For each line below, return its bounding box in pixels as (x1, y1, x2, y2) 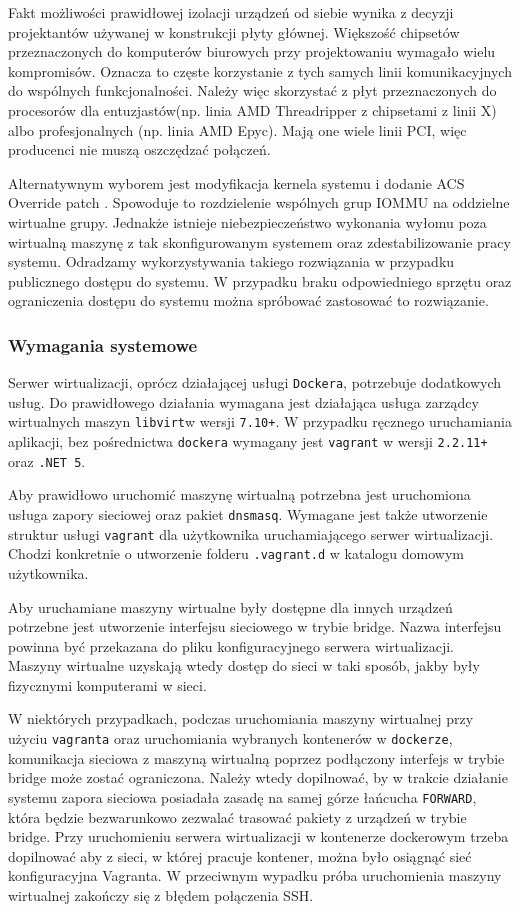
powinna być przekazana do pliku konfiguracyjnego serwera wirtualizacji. (8, 635, 454, 656)
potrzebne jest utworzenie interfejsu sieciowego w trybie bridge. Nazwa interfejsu (8, 616, 502, 637)
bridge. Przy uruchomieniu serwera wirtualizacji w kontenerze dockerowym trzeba (8, 826, 509, 847)
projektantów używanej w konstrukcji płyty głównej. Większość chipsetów (8, 21, 460, 42)
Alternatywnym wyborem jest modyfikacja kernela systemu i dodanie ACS (8, 172, 465, 193)
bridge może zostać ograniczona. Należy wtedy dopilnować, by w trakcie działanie (8, 767, 508, 788)
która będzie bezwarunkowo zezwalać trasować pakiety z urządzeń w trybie (8, 806, 467, 827)
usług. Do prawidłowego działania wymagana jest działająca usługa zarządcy (8, 391, 479, 412)
